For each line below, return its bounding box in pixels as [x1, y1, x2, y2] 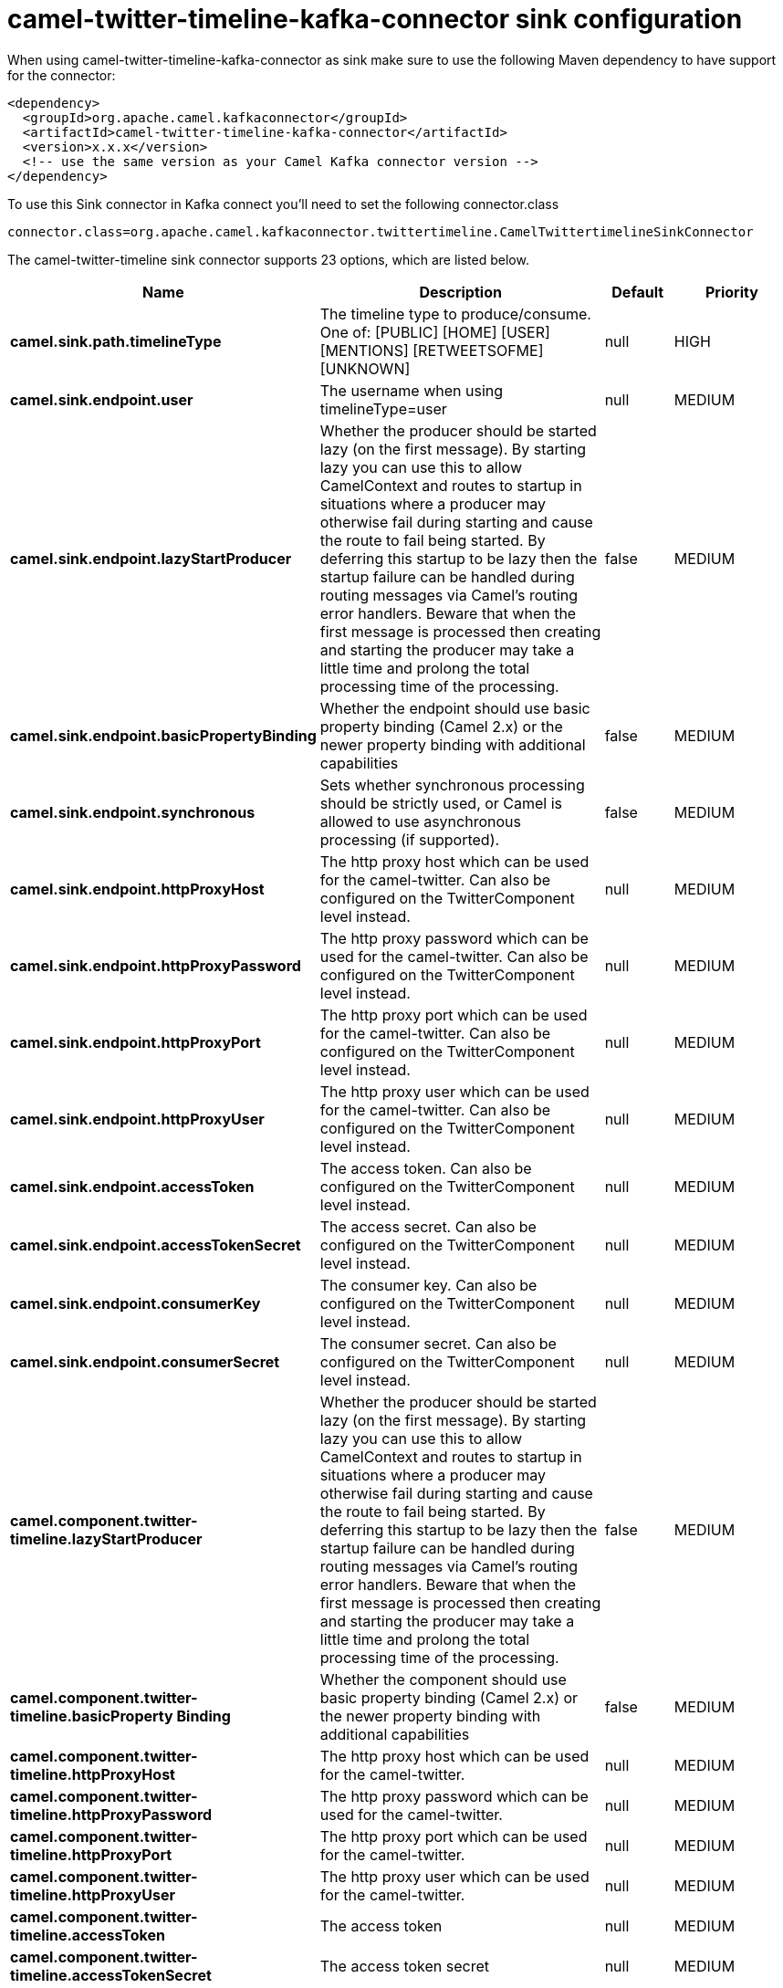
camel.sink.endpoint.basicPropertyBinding [10, 726, 317, 745]
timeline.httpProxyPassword [10, 1805, 213, 1824]
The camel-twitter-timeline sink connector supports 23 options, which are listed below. [7, 251, 529, 267]
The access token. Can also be [319, 1158, 532, 1177]
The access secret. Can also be [319, 1217, 537, 1236]
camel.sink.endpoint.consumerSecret [10, 1352, 280, 1371]
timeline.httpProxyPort [10, 1845, 172, 1864]
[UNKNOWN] [319, 359, 411, 378]
